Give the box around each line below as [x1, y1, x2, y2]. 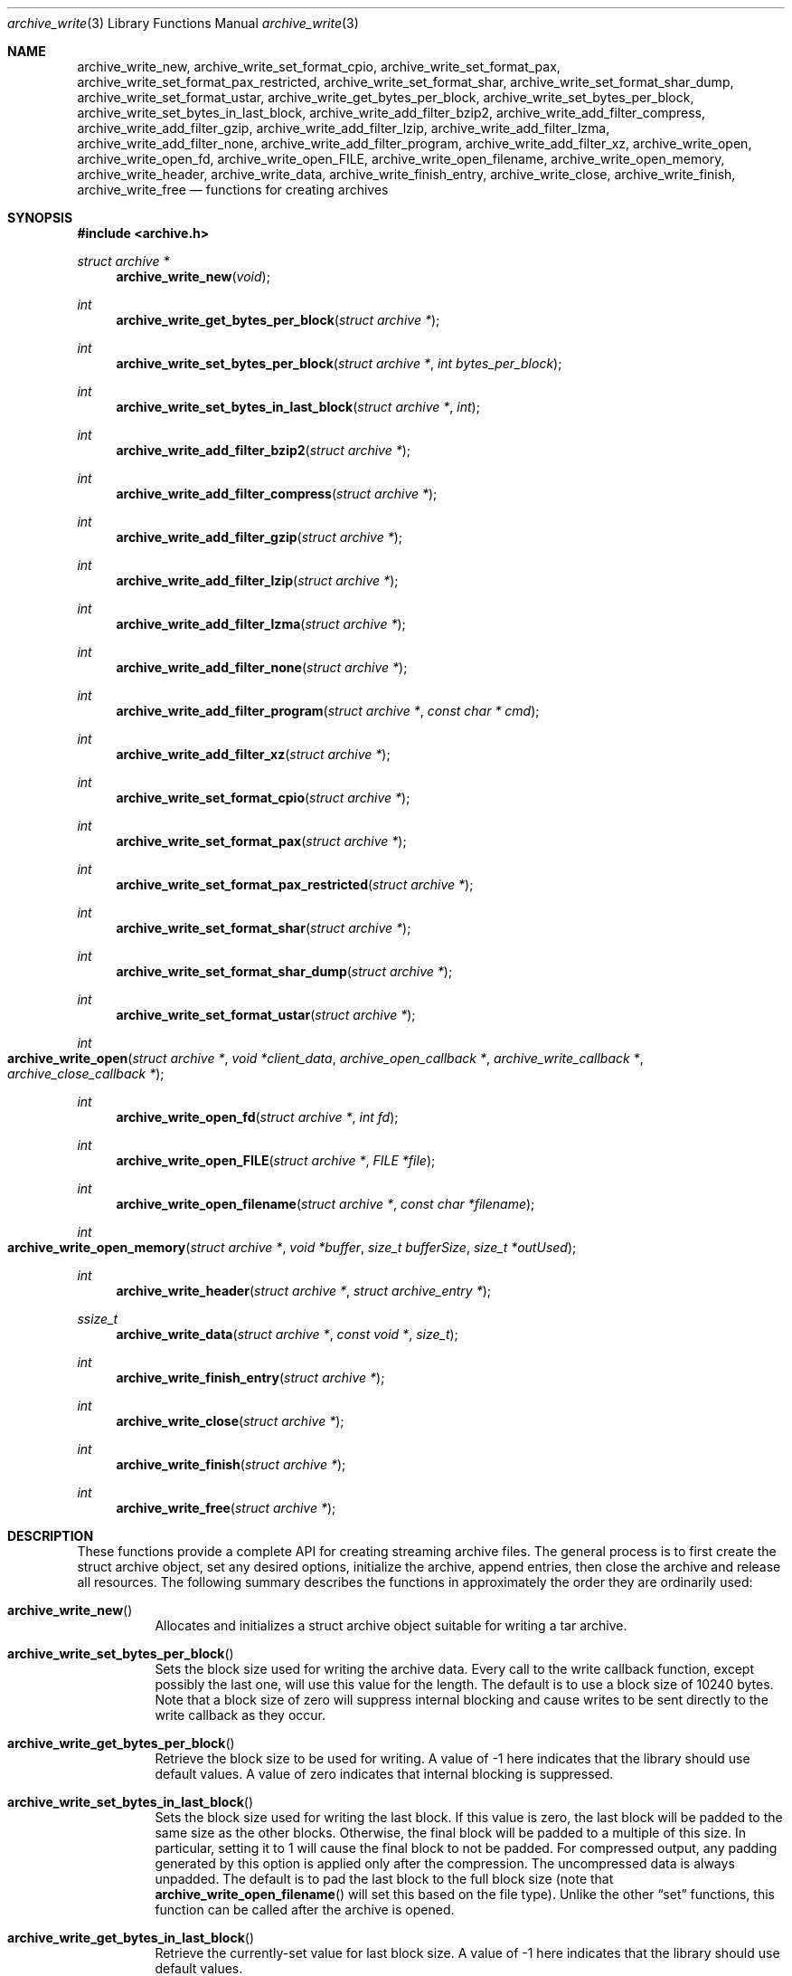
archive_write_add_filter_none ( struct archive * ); [116, 660, 408, 675]
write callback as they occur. [155, 1707, 325, 1723]
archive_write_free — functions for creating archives [77, 182, 389, 197]
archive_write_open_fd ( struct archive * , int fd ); [116, 1109, 399, 1125]
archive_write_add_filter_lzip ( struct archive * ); [116, 573, 399, 588]
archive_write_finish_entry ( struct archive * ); [116, 1370, 385, 1385]
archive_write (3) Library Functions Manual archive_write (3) [7, 15, 359, 31]
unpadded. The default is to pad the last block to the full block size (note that [155, 1871, 614, 1886]
